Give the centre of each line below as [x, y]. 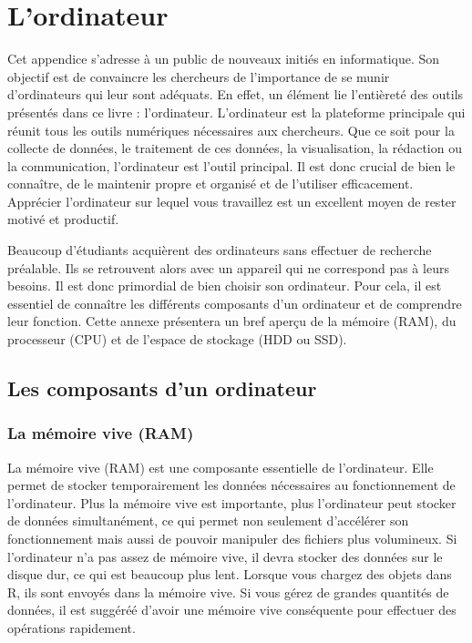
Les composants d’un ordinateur [162, 388]
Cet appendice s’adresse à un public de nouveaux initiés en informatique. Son [224, 59]
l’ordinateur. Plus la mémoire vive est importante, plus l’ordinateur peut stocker [232, 502]
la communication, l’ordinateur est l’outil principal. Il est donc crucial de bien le [231, 165]
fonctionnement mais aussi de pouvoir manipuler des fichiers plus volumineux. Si [232, 538]
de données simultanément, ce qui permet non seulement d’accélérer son [208, 521]
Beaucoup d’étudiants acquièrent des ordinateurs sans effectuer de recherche [220, 250]
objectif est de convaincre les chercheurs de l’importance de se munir [199, 76]
